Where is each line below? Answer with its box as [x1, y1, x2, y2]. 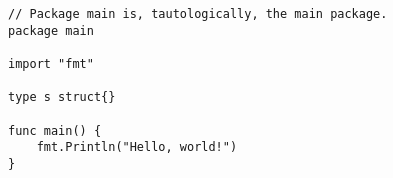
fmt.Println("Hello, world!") [36, 140, 238, 155]
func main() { [8, 123, 102, 138]
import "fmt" [8, 56, 94, 71]
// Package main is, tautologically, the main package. [8, 7, 388, 21]
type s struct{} [8, 90, 116, 105]
